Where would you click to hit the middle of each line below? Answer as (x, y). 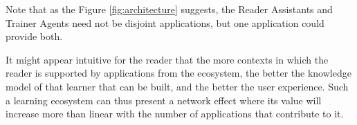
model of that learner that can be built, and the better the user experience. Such (177, 86)
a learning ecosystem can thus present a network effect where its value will (164, 100)
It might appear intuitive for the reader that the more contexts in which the (167, 59)
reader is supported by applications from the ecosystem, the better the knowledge (178, 73)
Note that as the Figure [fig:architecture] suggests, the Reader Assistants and (169, 9)
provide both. (34, 36)
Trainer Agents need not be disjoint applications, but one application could (165, 22)
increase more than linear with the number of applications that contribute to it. (175, 114)
